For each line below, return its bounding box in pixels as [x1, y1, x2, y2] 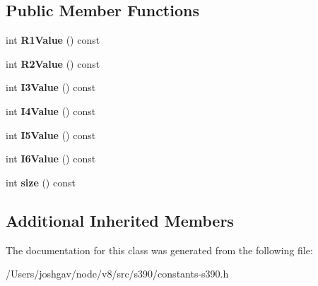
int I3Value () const [6, 80, 96, 95]
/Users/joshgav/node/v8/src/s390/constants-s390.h [6, 266, 229, 281]
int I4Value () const [6, 103, 96, 118]
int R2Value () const [6, 56, 100, 71]
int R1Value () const [6, 32, 100, 47]
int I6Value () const [6, 151, 96, 166]
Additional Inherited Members [6, 209, 234, 231]
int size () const [6, 174, 76, 189]
